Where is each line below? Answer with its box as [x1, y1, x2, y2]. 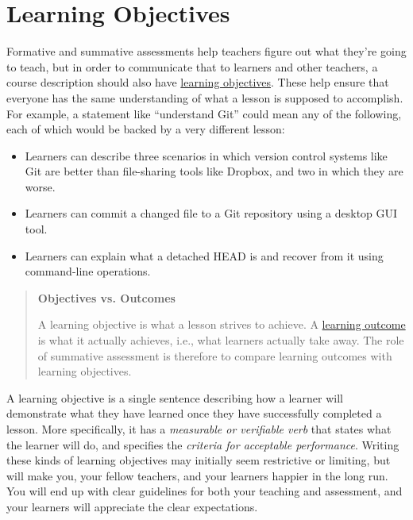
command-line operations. [25, 263, 151, 279]
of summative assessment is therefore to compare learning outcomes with [37, 347, 392, 364]
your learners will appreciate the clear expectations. [6, 498, 258, 514]
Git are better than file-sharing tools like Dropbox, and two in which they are [25, 163, 403, 179]
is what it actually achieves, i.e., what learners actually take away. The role [37, 332, 404, 349]
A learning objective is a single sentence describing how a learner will [6, 389, 343, 406]
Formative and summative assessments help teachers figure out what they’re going [6, 43, 407, 60]
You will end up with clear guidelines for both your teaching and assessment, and [6, 483, 403, 499]
